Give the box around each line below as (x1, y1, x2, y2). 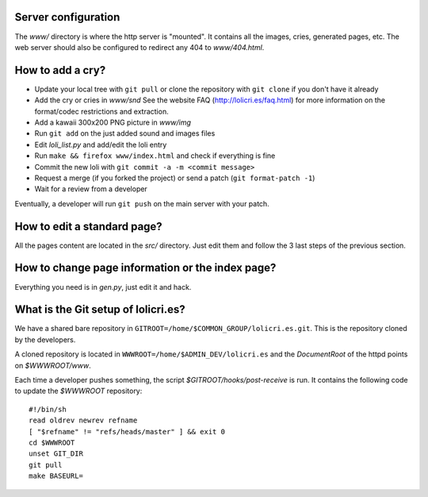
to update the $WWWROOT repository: (14, 386, 143, 396)
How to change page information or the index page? (14, 261, 277, 275)
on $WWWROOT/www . (14, 360, 91, 370)
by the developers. (14, 334, 76, 345)
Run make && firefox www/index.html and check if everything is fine (34, 151, 276, 160)
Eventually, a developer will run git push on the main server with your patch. (14, 198, 269, 208)
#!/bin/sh (29, 405, 67, 414)
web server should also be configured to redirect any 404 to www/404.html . (14, 42, 265, 52)
